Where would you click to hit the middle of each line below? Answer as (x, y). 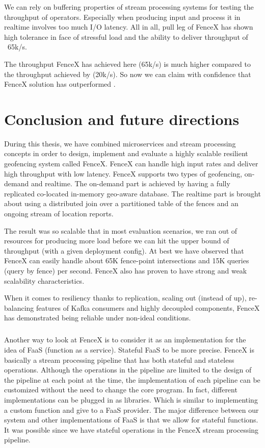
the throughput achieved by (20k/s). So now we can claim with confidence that (128, 74)
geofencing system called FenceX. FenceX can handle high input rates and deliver (131, 164)
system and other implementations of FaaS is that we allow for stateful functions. (131, 420)
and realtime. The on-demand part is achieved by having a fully (130, 183)
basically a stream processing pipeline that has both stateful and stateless (119, 359)
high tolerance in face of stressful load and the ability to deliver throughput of (126, 36)
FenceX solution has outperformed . (60, 84)
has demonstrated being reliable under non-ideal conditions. (98, 318)
